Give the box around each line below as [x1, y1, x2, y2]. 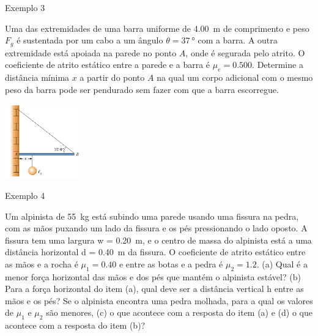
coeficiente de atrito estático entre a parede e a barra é [5, 58, 210, 71]
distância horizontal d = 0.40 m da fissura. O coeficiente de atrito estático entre [5, 245, 306, 258]
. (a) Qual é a [256, 257, 308, 270]
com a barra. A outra [198, 34, 278, 47]
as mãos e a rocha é [5, 257, 78, 270]
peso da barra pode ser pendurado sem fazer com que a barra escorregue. [5, 83, 279, 95]
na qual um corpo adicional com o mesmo [157, 71, 313, 84]
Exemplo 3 [5, 1, 45, 13]
